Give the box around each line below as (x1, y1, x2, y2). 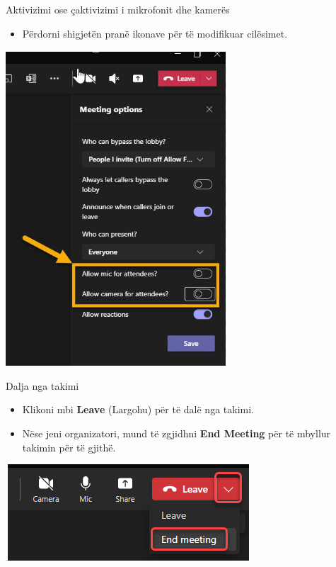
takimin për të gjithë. (22, 439, 116, 454)
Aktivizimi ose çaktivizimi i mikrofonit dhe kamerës (6, 2, 230, 16)
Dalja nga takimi (6, 378, 79, 393)
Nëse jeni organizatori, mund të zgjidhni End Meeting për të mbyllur (22, 425, 331, 440)
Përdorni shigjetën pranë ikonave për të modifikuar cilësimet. (22, 26, 288, 40)
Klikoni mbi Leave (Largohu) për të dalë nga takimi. (22, 402, 254, 417)
